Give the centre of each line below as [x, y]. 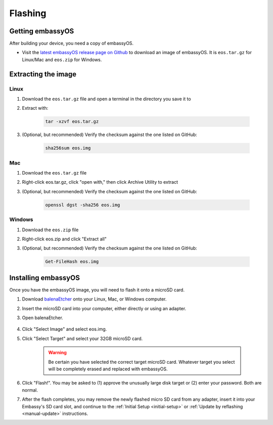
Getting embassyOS [42, 31]
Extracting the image [43, 74]
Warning [57, 353]
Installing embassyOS [45, 278]
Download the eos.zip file [50, 230]
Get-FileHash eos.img [72, 262]
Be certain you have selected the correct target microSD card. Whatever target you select [142, 362]
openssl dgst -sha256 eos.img [83, 205]
